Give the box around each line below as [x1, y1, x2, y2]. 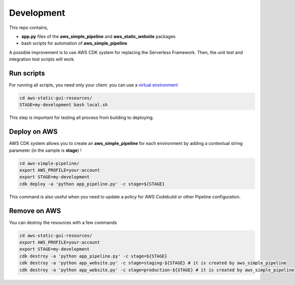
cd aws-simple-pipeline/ [19, 160, 80, 166]
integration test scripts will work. [9, 57, 75, 62]
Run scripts [9, 69, 45, 77]
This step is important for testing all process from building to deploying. [9, 114, 154, 120]
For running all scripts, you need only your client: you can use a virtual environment [9, 82, 178, 88]
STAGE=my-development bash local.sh [19, 102, 108, 108]
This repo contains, [9, 25, 49, 30]
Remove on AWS [9, 206, 61, 215]
